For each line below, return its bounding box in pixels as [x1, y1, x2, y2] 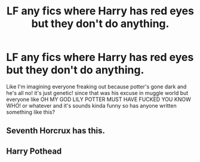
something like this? [6, 108, 56, 115]
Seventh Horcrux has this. [6, 126, 106, 136]
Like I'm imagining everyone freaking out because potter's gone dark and [6, 82, 187, 90]
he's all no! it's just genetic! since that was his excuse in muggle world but [6, 89, 189, 96]
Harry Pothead [6, 146, 62, 156]
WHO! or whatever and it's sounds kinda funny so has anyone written [6, 102, 177, 109]
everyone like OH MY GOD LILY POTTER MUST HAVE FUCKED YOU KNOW [6, 96, 191, 103]
